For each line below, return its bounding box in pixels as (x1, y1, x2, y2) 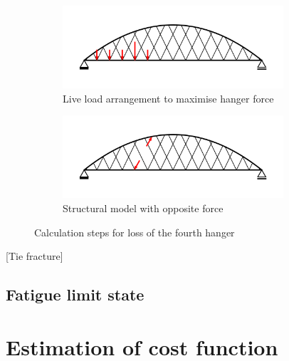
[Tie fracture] (6, 248, 63, 263)
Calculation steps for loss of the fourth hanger (34, 224, 235, 239)
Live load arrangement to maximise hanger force (63, 90, 274, 105)
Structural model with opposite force (63, 200, 224, 215)
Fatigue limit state (6, 283, 144, 305)
